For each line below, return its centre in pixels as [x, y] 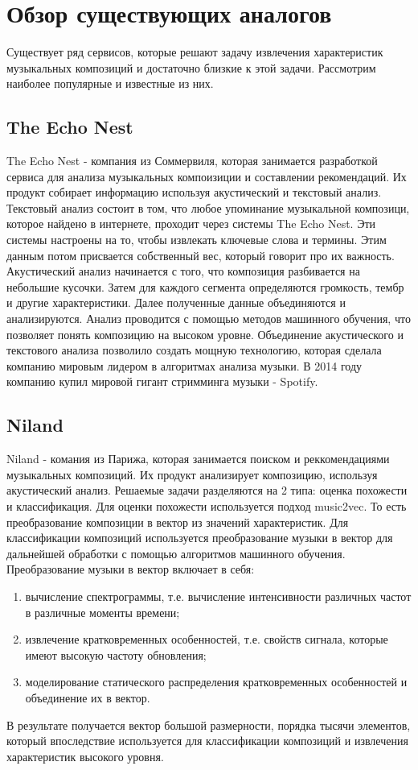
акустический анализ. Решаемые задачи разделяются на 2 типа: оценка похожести [207, 490]
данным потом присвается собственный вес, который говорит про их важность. [201, 255]
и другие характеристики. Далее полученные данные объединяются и [176, 302]
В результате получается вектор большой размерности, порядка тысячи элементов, [209, 724]
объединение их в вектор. [88, 697]
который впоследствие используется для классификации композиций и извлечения [207, 741]
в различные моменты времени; [102, 612]
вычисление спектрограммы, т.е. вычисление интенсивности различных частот [218, 596]
